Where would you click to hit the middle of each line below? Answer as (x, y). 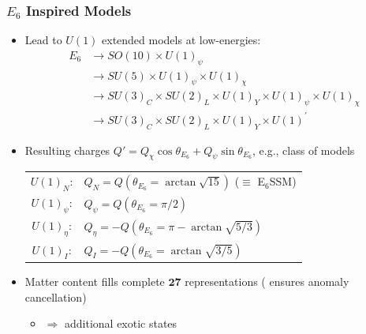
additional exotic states (121, 323)
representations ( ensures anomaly (267, 281)
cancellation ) (56, 296)
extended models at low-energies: (181, 40)
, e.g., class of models (303, 150)
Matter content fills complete (95, 281)
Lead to (43, 40)
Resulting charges (67, 150)
